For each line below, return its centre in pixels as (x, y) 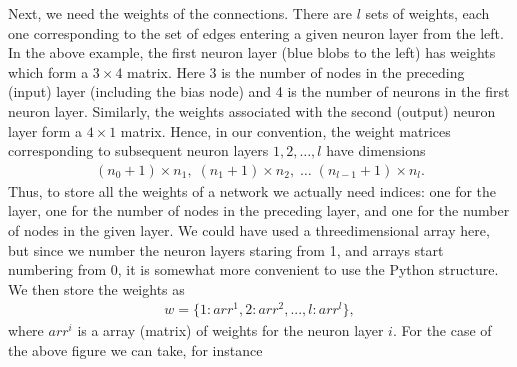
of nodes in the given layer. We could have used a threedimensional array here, (249, 229)
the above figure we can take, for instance (135, 350)
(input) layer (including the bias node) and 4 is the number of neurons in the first (259, 91)
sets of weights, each (427, 13)
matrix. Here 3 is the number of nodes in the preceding (296, 71)
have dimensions (376, 150)
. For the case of (442, 330)
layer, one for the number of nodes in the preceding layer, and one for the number (259, 210)
